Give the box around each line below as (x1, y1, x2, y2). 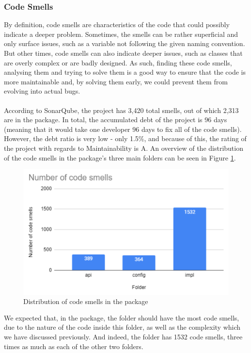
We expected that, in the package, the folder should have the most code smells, (4, 312, 239, 322)
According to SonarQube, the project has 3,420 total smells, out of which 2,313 (4, 105, 239, 115)
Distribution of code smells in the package (23, 296, 148, 306)
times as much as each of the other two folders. (4, 341, 143, 351)
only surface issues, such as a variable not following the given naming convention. (4, 38, 245, 48)
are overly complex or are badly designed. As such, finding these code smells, (4, 57, 232, 67)
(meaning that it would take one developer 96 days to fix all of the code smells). (4, 124, 242, 134)
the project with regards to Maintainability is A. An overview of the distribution (4, 143, 243, 153)
